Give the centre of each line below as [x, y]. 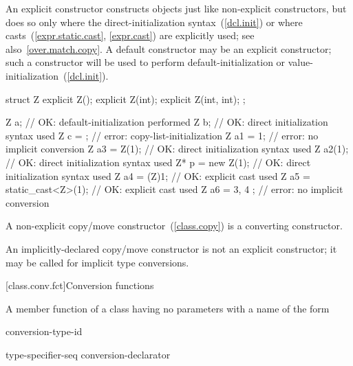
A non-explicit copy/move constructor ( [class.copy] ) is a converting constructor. [174, 226]
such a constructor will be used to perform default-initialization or [146, 62]
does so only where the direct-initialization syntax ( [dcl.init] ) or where [154, 22]
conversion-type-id [44, 331]
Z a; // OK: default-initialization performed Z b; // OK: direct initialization [167, 122]
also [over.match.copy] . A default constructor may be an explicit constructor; [169, 48]
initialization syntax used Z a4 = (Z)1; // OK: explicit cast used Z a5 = [158, 175]
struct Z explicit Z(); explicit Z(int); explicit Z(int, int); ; [126, 99]
